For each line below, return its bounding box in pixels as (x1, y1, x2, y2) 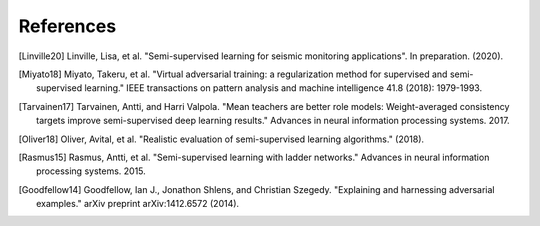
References (18, 15, 117, 37)
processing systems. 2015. (36, 165, 147, 177)
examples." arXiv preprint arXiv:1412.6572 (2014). (36, 198, 240, 210)
